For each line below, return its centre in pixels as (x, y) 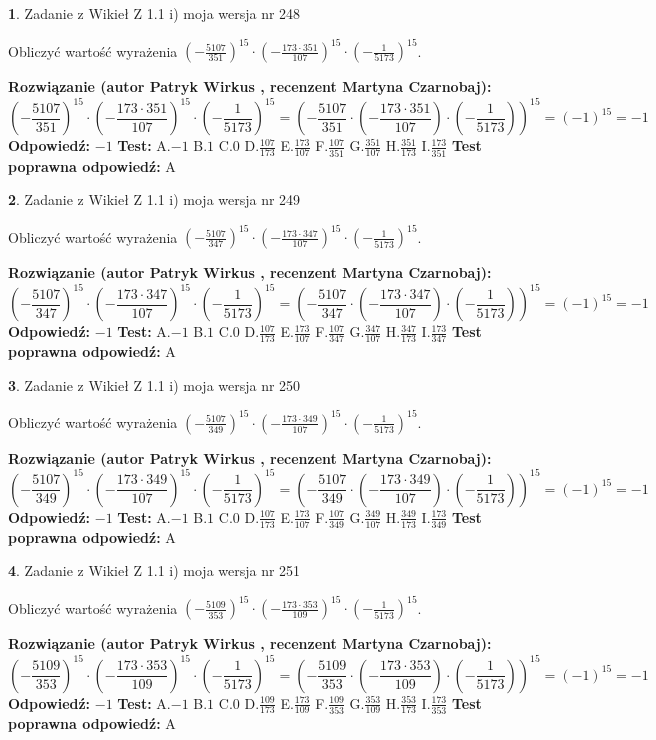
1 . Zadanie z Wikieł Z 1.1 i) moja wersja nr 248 (154, 13)
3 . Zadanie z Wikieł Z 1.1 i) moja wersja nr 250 (154, 384)
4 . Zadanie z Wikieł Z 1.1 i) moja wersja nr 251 (154, 570)
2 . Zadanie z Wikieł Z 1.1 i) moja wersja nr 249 (154, 199)
